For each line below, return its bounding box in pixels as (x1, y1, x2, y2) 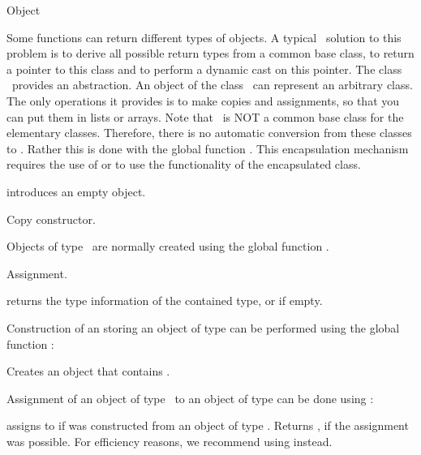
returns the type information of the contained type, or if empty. (6, 292, 323, 309)
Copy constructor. (6, 210, 96, 227)
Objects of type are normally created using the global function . (6, 238, 329, 255)
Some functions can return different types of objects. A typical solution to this (6, 28, 402, 45)
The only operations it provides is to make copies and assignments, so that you (6, 92, 400, 109)
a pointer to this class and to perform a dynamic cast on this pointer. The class (6, 60, 402, 77)
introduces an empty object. (6, 182, 146, 200)
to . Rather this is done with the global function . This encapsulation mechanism (6, 140, 409, 157)
